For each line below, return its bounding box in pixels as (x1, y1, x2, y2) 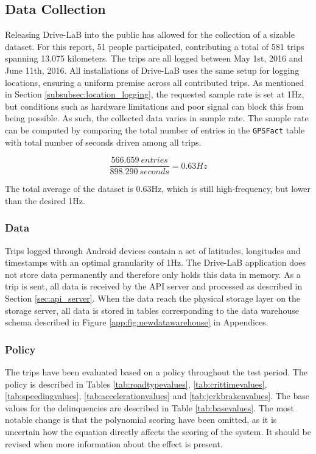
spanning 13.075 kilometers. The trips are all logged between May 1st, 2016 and (5, 52, 303, 65)
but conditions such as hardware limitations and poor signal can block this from (5, 99, 304, 112)
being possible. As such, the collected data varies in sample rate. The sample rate (5, 112, 309, 124)
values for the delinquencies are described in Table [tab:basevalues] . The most (5, 401, 295, 414)
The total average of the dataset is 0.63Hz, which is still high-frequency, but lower (5, 182, 311, 195)
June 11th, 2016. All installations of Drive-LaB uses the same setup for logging (5, 63, 300, 76)
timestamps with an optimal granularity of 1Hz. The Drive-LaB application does (5, 256, 306, 269)
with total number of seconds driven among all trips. (5, 135, 202, 148)
